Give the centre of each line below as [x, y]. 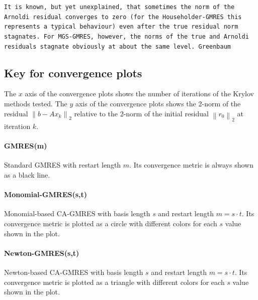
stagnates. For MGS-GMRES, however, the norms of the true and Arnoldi [126, 36]
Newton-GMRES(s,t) [42, 253]
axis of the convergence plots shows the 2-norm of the [158, 104]
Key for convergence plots [73, 72]
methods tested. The [36, 104]
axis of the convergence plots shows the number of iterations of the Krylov [139, 94]
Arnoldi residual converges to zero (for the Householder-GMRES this [123, 17]
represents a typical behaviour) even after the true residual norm [121, 27]
